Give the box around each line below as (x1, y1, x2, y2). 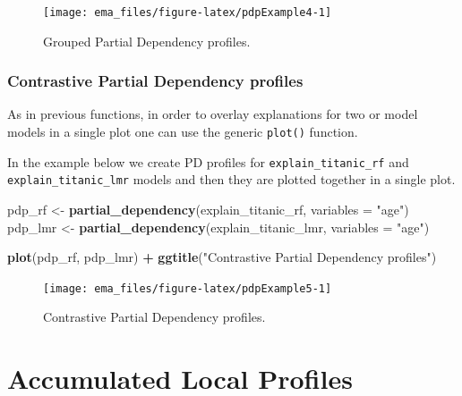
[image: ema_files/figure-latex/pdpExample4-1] (43, 6, 332, 19)
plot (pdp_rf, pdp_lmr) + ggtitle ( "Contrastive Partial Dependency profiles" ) (7, 248, 437, 266)
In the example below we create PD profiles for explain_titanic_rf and (7, 152, 409, 171)
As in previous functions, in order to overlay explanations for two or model (7, 105, 418, 123)
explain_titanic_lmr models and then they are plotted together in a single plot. (7, 170, 456, 189)
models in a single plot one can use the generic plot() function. (7, 122, 358, 141)
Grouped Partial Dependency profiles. (43, 31, 251, 50)
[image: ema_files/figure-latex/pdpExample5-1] (43, 282, 332, 295)
